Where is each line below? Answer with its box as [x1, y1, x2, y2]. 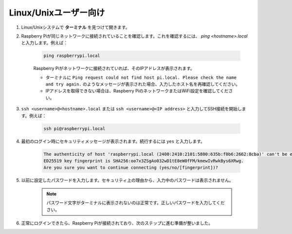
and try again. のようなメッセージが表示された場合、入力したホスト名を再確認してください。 [45, 81, 240, 87]
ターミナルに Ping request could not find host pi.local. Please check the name [45, 74, 237, 80]
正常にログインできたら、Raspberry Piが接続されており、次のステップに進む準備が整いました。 [21, 220, 213, 226]
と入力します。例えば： [21, 40, 68, 46]
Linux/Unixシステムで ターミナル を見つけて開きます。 [21, 24, 130, 30]
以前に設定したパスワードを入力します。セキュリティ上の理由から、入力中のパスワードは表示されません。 [21, 178, 234, 183]
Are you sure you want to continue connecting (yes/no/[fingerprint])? [43, 165, 219, 170]
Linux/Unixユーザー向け [9, 7, 105, 18]
